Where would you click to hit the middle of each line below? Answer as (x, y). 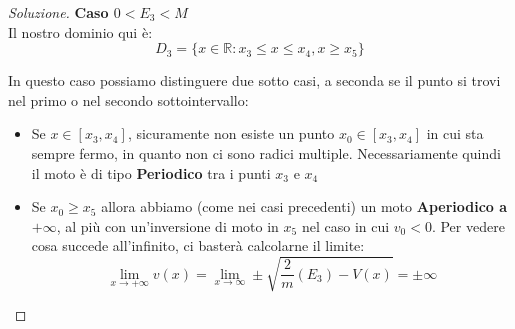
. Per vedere (468, 225)
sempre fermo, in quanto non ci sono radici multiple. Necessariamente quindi (266, 152)
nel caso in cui (345, 225)
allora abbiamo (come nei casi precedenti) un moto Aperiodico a (304, 206)
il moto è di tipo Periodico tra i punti (151, 172)
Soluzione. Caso (58, 12)
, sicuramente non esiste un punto (231, 133)
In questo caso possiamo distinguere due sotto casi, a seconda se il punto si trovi (254, 80)
